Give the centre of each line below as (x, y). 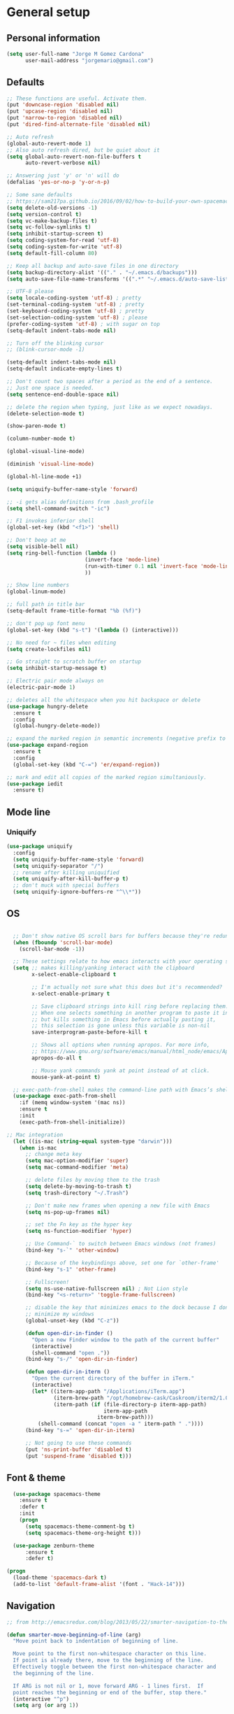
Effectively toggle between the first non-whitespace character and (115, 1667)
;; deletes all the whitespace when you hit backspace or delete (103, 700)
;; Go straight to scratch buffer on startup (74, 662)
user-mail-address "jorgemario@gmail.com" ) (89, 60)
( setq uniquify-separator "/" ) (58, 866)
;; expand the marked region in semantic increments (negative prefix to (116, 738)
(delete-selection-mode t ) (46, 413)
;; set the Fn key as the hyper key (78, 1224)
